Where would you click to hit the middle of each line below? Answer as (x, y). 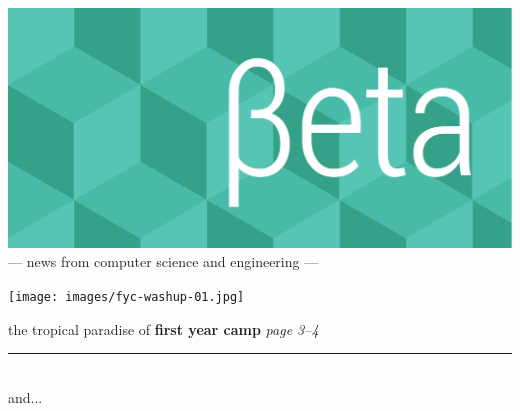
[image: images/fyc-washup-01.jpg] (126, 296)
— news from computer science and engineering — (163, 261)
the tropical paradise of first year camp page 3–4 (163, 328)
